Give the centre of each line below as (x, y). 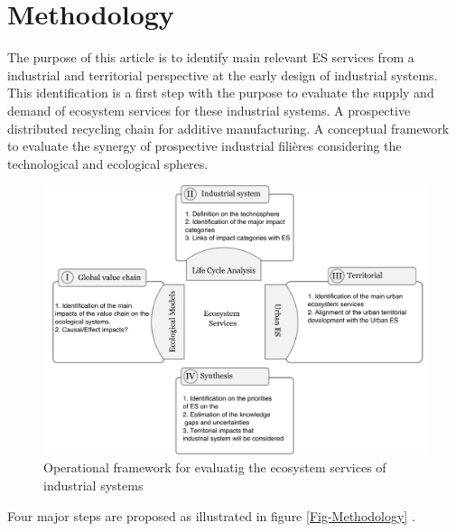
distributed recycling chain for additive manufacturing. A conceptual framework (228, 128)
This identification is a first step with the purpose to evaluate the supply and (221, 93)
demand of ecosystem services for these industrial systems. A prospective (209, 110)
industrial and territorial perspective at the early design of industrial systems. (223, 75)
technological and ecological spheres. (108, 163)
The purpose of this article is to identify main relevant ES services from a (211, 57)
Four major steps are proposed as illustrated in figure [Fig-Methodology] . (211, 515)
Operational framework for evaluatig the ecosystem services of (215, 467)
